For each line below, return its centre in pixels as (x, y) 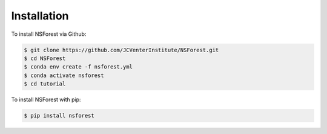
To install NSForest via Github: (49, 34)
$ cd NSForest (45, 58)
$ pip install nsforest (59, 116)
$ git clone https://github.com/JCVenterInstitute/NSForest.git (121, 50)
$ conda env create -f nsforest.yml (78, 67)
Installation (40, 16)
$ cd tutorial (45, 84)
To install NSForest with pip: (46, 99)
